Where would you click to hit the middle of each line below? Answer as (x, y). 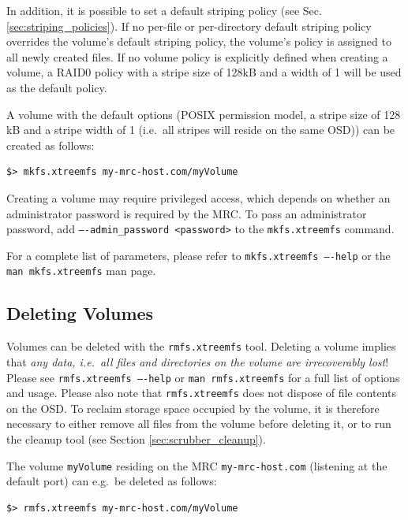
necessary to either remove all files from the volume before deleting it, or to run (199, 423)
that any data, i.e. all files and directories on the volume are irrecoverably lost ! (198, 361)
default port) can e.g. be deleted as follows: (112, 481)
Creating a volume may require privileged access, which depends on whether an (198, 197)
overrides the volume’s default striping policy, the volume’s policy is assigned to (199, 41)
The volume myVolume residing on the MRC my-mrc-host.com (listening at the (197, 465)
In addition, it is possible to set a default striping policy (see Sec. (164, 10)
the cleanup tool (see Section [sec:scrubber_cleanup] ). (136, 439)
